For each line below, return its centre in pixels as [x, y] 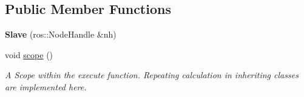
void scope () [29, 54]
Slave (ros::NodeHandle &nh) [61, 34]
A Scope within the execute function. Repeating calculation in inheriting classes [152, 75]
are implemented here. [46, 86]
